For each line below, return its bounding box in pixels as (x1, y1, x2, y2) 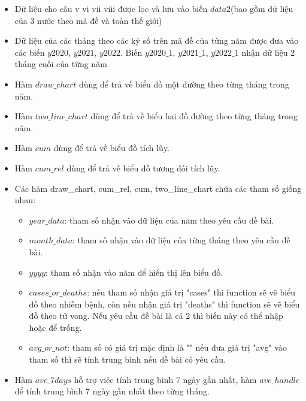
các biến (14, 46, 45, 58)
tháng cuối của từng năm (14, 58, 107, 70)
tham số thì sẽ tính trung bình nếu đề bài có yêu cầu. (29, 353, 226, 366)
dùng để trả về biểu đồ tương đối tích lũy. (66, 161, 220, 174)
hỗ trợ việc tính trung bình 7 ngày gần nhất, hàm (74, 373, 257, 385)
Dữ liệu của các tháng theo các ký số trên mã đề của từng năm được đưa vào (14, 34, 299, 47)
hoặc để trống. (29, 321, 82, 333)
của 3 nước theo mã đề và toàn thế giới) (14, 14, 162, 26)
